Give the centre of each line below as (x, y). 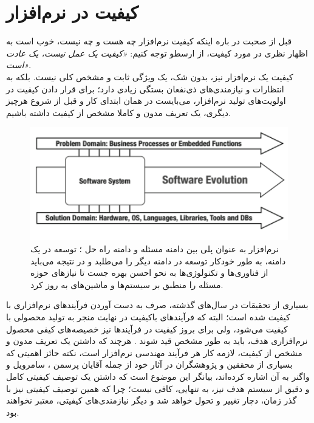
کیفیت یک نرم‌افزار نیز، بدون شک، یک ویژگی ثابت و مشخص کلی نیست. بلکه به (150, 76)
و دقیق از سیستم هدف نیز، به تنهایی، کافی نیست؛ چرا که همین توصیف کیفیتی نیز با (158, 388)
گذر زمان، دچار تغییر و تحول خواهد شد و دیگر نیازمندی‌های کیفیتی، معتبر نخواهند (152, 400)
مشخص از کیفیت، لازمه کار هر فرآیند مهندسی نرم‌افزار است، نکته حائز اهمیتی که (154, 352)
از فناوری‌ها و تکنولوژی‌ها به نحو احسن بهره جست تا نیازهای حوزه (149, 273)
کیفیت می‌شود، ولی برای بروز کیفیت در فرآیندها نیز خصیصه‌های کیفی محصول (147, 328)
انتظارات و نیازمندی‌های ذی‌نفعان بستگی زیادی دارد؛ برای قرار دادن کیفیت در (145, 88)
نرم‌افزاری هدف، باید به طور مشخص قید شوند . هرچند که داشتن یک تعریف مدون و (157, 341)
